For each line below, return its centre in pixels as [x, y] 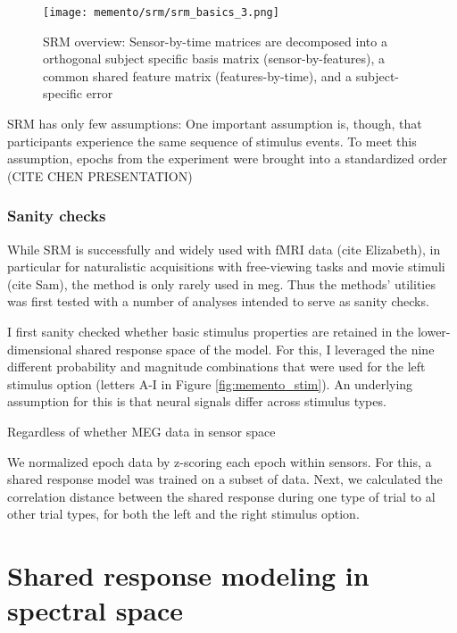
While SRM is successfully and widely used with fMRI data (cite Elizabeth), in [224, 249]
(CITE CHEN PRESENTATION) [100, 175]
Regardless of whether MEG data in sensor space [141, 431]
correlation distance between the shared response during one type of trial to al [221, 496]
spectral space [95, 610]
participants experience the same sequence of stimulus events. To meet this [212, 141]
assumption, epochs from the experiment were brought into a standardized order [227, 158]
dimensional [40, 349]
